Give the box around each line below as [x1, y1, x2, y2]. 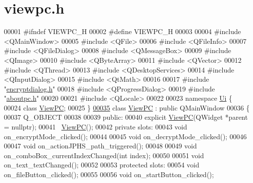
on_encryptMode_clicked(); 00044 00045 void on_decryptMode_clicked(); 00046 [4, 131, 247, 141]
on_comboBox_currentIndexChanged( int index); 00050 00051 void [4, 150, 204, 160]
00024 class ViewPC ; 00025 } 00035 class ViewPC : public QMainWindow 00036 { [4, 102, 250, 112]
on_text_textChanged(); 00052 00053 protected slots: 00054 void [4, 160, 199, 170]
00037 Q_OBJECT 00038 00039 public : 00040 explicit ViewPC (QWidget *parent [4, 112, 248, 122]
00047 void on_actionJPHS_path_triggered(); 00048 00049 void [4, 141, 197, 151]
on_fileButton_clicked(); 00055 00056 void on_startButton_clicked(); [4, 169, 214, 180]
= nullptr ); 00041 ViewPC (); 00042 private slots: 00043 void [4, 122, 187, 132]
